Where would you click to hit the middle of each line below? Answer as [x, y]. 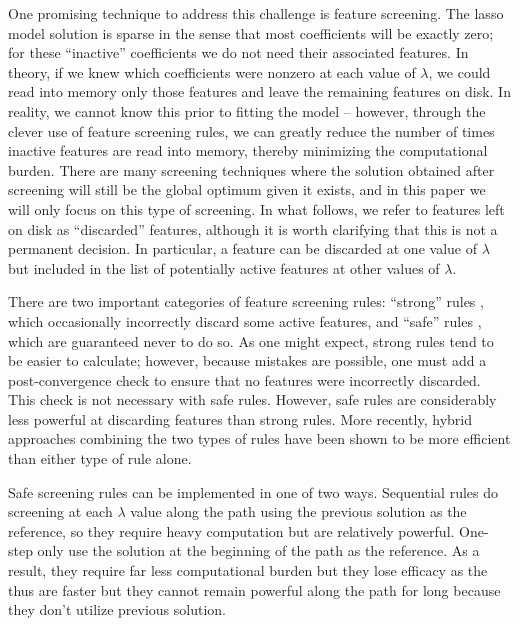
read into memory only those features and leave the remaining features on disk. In [259, 91]
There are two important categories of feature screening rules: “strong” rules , [246, 301]
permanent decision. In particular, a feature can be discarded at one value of [242, 248]
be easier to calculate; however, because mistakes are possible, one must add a [247, 360]
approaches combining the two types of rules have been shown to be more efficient [259, 438]
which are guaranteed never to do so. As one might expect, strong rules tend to [251, 340]
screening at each [60, 511]
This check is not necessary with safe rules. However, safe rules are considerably [252, 399]
